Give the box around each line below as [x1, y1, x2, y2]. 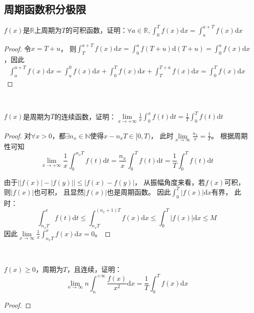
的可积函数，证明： [65, 24, 127, 35]
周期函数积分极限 [4, 1, 86, 17]
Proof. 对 [4, 130, 31, 140]
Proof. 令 [4, 43, 31, 53]
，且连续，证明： [67, 264, 122, 274]
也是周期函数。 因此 [106, 186, 171, 197]
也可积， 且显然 [34, 186, 84, 197]
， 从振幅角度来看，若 [134, 177, 205, 187]
